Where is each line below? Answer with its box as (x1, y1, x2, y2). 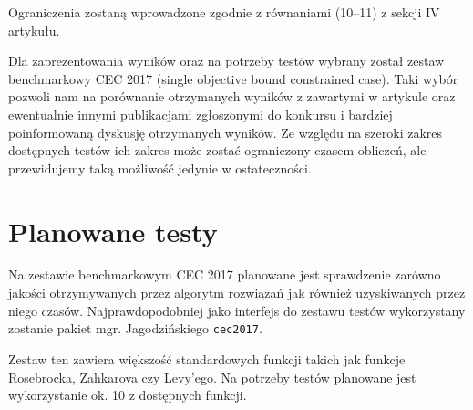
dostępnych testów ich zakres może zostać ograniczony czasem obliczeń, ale (8, 141, 427, 160)
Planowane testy (8, 212, 218, 249)
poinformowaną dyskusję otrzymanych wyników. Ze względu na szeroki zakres (8, 122, 443, 142)
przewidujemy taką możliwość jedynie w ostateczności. (8, 158, 312, 177)
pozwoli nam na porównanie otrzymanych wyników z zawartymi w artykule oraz (8, 87, 456, 106)
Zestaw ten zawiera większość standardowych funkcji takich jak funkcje (8, 349, 406, 368)
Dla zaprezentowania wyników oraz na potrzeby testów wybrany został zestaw (8, 51, 445, 70)
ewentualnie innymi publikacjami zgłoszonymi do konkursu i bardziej (8, 104, 393, 123)
